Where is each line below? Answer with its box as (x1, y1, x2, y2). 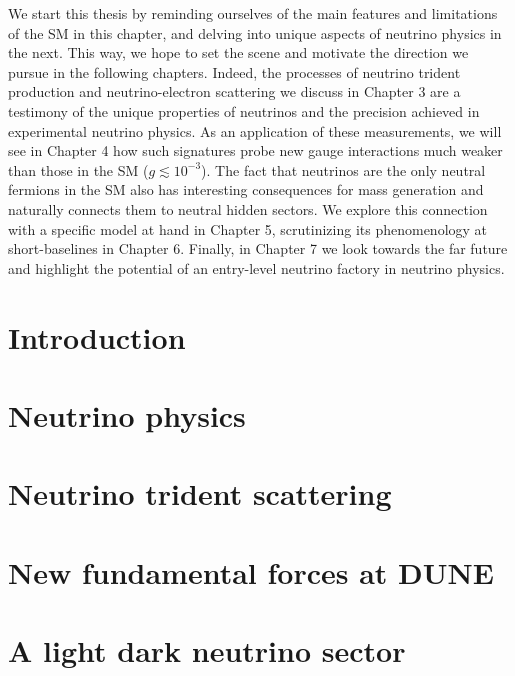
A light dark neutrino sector (8, 630, 406, 670)
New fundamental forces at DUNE (8, 551, 494, 592)
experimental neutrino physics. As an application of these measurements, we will (8, 120, 502, 141)
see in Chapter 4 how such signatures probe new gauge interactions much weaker (8, 140, 503, 161)
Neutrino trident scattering (8, 473, 392, 514)
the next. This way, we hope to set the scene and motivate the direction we (8, 42, 469, 63)
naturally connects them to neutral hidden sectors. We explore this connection (8, 198, 488, 219)
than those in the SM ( (8, 159, 149, 180)
